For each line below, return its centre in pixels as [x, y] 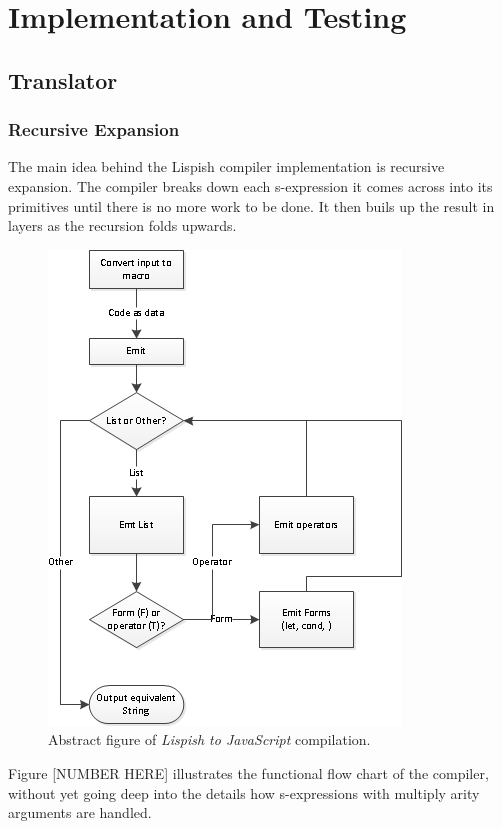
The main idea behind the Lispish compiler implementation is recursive [226, 166]
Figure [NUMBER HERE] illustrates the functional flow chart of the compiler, [248, 772]
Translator [63, 79]
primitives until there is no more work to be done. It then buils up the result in [251, 205]
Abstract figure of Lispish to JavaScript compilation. [209, 739]
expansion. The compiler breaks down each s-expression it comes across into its [250, 185]
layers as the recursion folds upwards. [122, 225]
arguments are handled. [80, 812]
